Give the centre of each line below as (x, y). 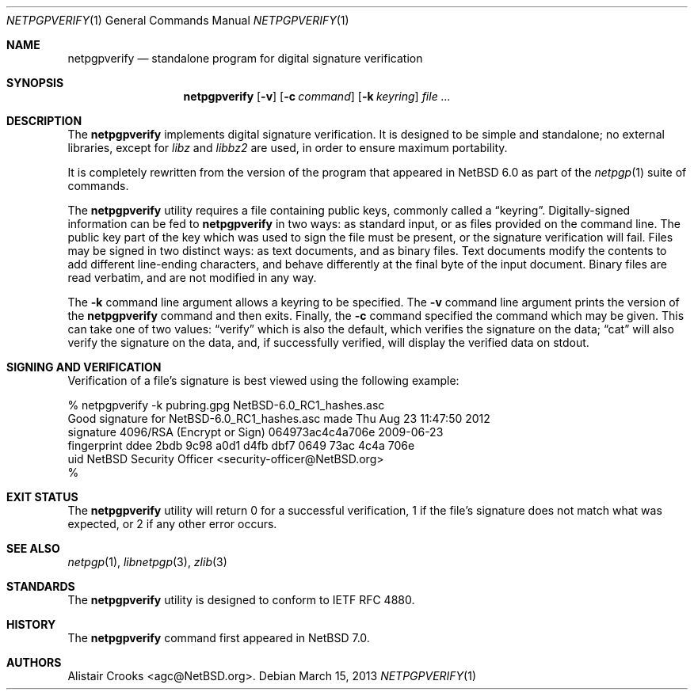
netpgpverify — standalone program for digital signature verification (245, 58)
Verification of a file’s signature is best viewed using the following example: (263, 380)
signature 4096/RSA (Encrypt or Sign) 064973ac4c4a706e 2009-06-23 (255, 432)
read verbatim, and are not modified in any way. (192, 278)
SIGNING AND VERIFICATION (84, 367)
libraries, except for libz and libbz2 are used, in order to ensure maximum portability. (288, 148)
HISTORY (31, 624)
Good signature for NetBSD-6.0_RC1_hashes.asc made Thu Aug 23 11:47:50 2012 (279, 418)
